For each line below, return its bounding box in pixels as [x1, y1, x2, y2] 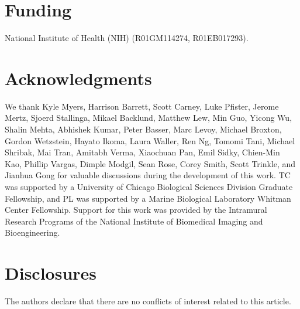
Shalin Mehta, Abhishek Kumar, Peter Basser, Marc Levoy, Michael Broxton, [5, 123, 282, 135]
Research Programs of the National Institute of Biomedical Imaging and [5, 215, 263, 227]
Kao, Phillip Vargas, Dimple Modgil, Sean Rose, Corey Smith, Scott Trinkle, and [5, 157, 296, 169]
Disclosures [5, 261, 97, 285]
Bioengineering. [5, 226, 60, 239]
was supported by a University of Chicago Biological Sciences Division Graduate [5, 181, 293, 192]
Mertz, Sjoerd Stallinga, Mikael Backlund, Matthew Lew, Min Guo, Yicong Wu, [5, 111, 292, 124]
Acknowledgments [5, 66, 152, 90]
